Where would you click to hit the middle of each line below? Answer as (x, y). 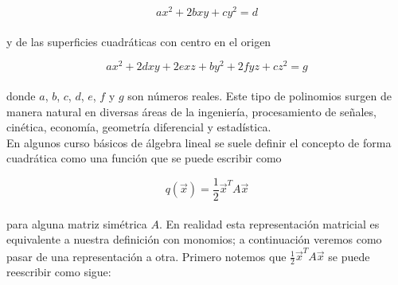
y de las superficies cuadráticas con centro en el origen (139, 41)
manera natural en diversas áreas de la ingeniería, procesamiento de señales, (191, 111)
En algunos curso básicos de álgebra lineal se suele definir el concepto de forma (199, 142)
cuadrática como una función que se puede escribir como (144, 158)
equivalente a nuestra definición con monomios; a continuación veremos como (194, 239)
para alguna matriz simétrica (77, 223)
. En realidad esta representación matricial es (269, 223)
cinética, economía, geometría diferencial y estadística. (139, 127)
